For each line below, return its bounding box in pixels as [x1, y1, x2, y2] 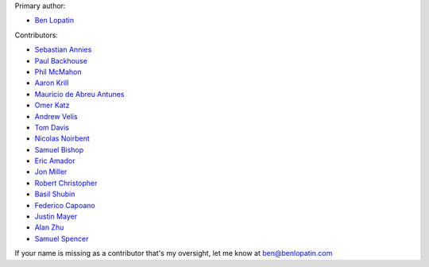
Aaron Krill [34, 78, 69, 87]
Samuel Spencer [34, 234, 89, 243]
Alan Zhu [34, 222, 64, 232]
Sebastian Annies [34, 44, 92, 55]
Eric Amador [34, 156, 75, 166]
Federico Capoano [34, 200, 95, 210]
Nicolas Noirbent [34, 133, 91, 143]
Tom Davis [34, 122, 69, 132]
